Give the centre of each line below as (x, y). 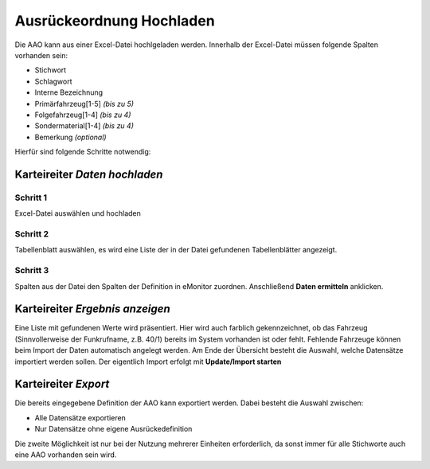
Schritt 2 (32, 233)
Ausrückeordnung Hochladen (115, 21)
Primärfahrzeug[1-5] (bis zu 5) (84, 104)
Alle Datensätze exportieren (80, 417)
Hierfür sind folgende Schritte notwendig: (83, 152)
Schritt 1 (31, 197)
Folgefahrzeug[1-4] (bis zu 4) (83, 115)
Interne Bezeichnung (69, 92)
